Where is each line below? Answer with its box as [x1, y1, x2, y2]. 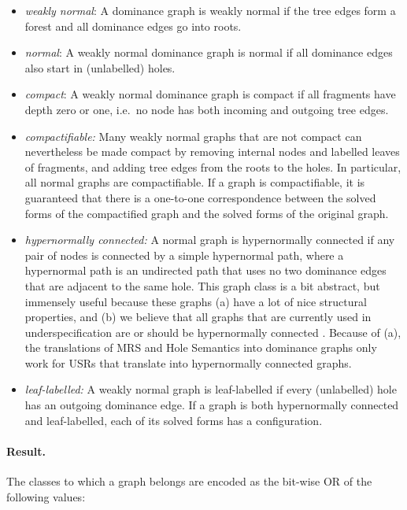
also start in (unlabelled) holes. [24, 59, 176, 76]
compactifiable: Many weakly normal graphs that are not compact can [24, 128, 362, 144]
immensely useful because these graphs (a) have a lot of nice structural [24, 293, 367, 309]
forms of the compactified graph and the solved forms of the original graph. [24, 205, 389, 221]
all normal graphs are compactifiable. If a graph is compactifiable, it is [24, 174, 365, 190]
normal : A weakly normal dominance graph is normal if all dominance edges [24, 44, 393, 61]
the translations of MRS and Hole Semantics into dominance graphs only [24, 339, 377, 356]
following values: [6, 488, 86, 504]
